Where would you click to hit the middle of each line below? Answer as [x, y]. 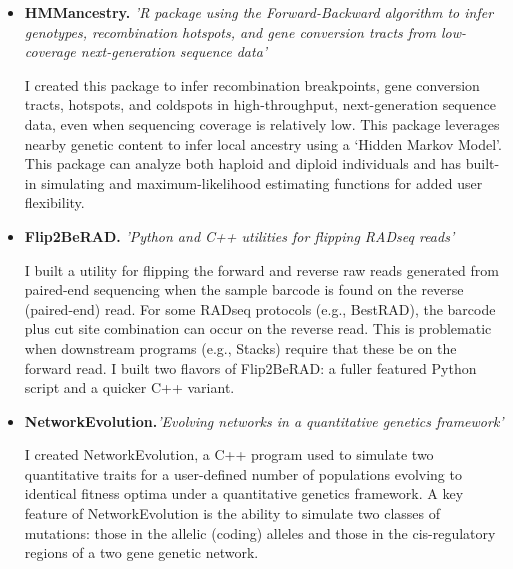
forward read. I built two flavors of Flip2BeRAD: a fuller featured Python [250, 367]
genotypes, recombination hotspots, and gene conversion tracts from [230, 31]
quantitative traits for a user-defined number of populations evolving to [243, 473]
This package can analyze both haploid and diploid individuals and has [243, 163]
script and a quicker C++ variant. [129, 387]
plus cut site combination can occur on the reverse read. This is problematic [258, 328]
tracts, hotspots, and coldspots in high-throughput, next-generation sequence [260, 104]
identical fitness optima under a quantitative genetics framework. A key [244, 493]
